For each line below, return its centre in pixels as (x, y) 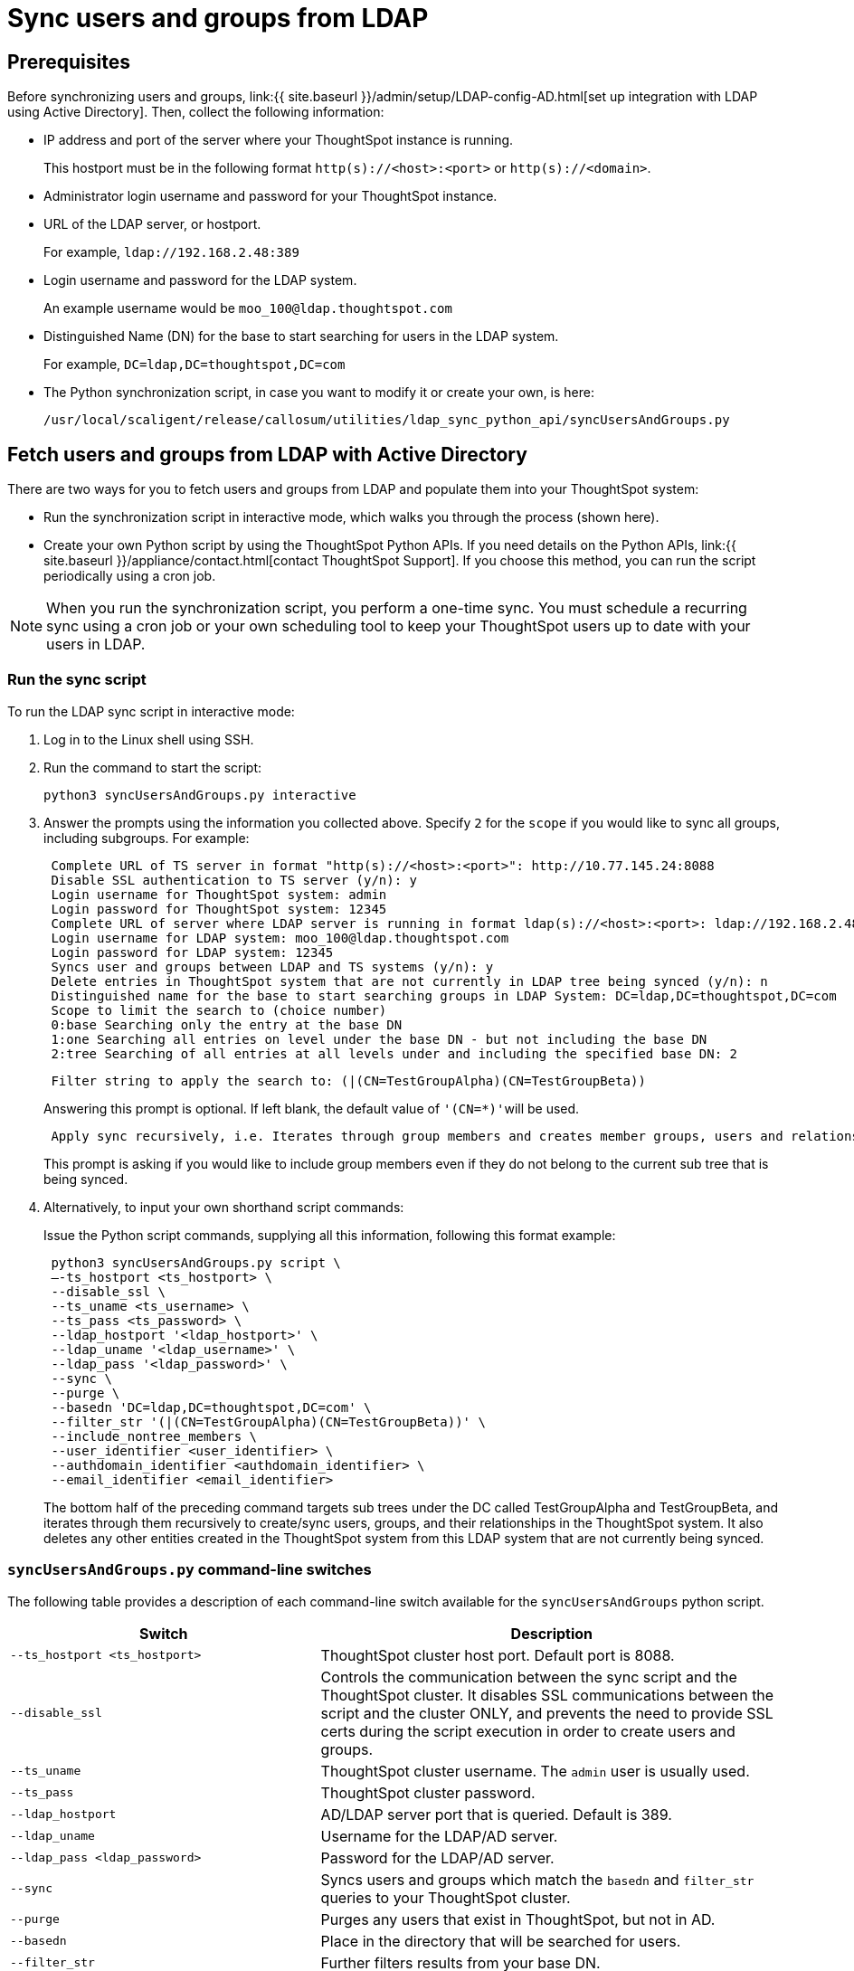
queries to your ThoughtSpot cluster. (446, 1897)
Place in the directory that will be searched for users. (501, 1941)
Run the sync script (77, 680)
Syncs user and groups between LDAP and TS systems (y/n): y (272, 967)
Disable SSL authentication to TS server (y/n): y (234, 880)
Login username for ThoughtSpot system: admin (219, 894)
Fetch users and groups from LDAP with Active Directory (267, 454)
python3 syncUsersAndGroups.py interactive (200, 795)
